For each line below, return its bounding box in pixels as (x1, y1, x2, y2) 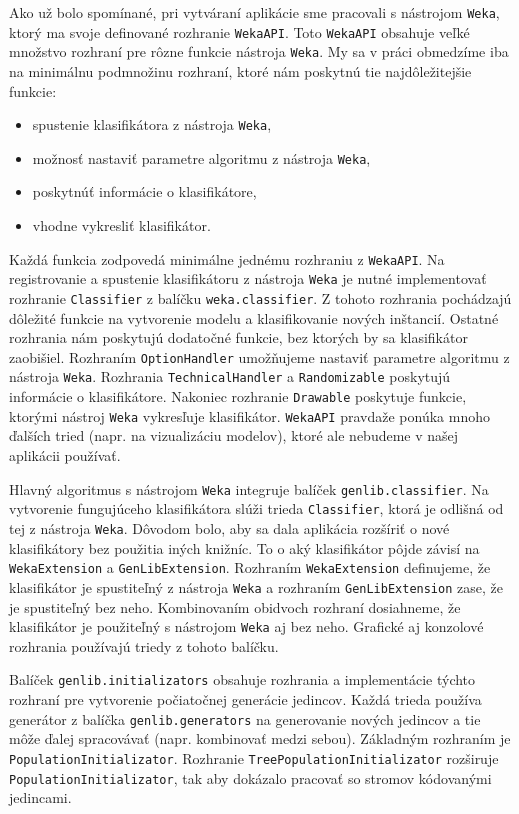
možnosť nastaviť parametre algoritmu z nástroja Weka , (32, 147, 371, 168)
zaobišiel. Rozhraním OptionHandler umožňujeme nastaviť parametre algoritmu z (9, 346, 510, 367)
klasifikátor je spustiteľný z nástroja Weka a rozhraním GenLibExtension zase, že (9, 576, 503, 597)
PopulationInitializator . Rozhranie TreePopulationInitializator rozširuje (9, 747, 499, 768)
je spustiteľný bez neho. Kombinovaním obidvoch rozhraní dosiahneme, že (9, 596, 461, 617)
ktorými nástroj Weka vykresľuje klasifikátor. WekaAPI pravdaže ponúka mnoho (9, 405, 490, 426)
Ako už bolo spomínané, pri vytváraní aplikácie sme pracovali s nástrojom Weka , (9, 2, 500, 22)
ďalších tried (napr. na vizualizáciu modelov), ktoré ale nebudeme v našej (9, 425, 459, 446)
